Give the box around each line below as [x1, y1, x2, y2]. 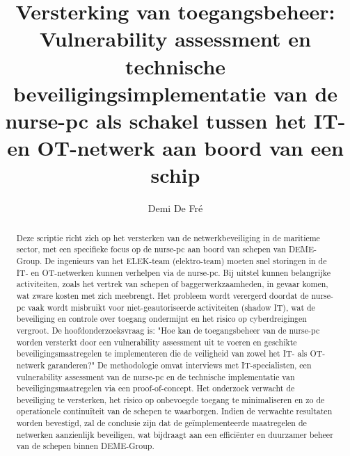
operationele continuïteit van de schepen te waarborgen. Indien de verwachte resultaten [16, 405, 333, 417]
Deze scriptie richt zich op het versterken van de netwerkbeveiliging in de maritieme [16, 231, 320, 243]
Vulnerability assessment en [40, 24, 311, 53]
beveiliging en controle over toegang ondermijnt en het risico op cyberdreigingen [16, 313, 307, 325]
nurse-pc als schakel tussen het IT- [5, 106, 346, 134]
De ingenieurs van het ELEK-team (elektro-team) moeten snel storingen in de [45, 254, 327, 266]
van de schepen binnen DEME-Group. [16, 440, 154, 452]
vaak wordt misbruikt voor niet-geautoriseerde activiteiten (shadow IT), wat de [27, 301, 315, 313]
